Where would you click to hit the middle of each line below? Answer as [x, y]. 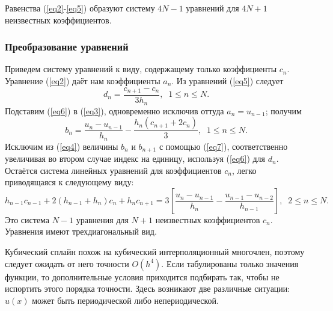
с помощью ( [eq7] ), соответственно [223, 146]
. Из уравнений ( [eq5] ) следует [228, 81]
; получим [283, 110]
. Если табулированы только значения [230, 263]
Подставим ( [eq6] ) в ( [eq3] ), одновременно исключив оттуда [115, 110]
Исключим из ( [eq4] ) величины [62, 146]
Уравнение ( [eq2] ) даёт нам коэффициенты [83, 81]
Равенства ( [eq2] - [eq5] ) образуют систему [80, 8]
